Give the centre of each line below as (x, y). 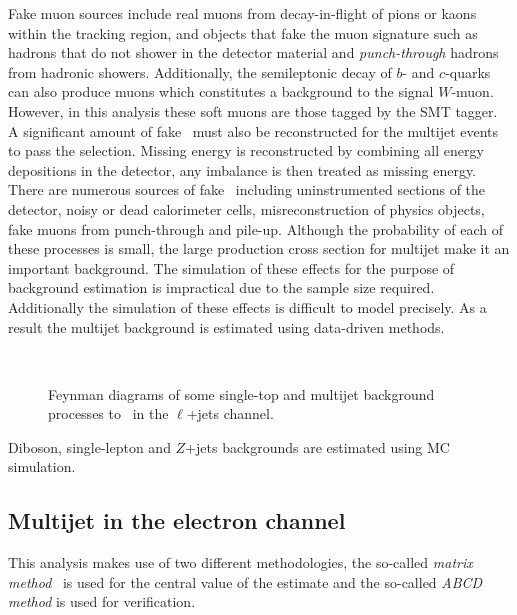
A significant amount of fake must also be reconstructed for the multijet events (253, 130)
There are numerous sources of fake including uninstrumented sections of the (247, 189)
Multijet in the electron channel (177, 520)
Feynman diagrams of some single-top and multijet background (241, 393)
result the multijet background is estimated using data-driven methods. (226, 326)
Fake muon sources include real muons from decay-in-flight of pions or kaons (242, 13)
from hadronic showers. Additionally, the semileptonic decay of (200, 71)
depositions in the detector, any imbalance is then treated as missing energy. (242, 169)
